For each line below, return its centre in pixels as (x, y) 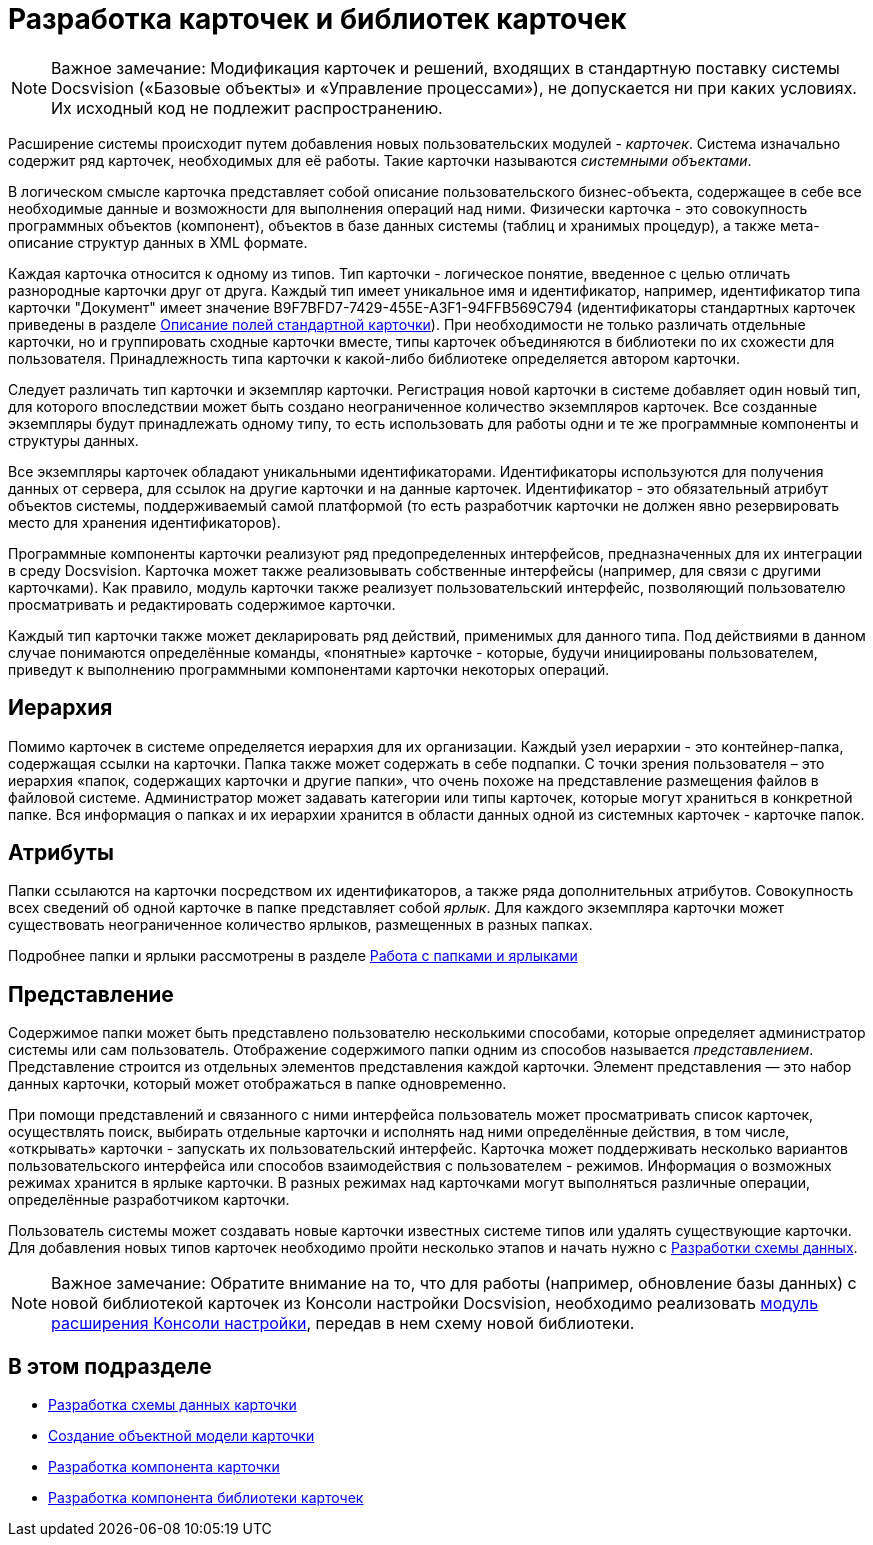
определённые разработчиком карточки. (149, 1200)
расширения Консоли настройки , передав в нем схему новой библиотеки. (343, 1323)
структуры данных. (73, 440)
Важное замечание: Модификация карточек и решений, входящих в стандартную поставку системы (445, 67)
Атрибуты (61, 853)
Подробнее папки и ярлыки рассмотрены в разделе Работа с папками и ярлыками (293, 956)
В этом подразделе (110, 1366)
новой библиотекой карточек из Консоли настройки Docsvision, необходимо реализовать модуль (435, 1303)
